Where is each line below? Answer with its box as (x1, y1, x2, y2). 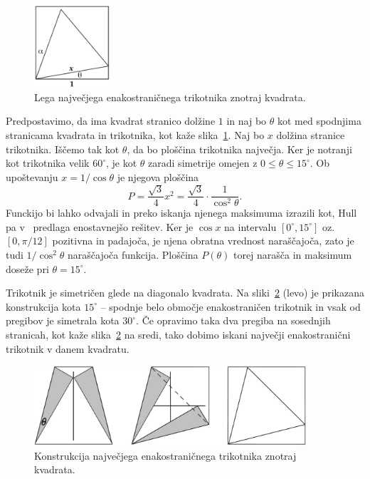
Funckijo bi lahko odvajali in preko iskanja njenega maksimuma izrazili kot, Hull (6, 205, 357, 220)
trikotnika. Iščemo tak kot (6, 141, 120, 156)
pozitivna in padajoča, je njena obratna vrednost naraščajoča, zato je (52, 233, 354, 248)
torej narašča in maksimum (233, 247, 352, 262)
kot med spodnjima (277, 113, 361, 128)
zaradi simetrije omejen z (148, 155, 258, 170)
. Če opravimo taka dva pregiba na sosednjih (136, 313, 331, 328)
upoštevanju (6, 169, 58, 184)
